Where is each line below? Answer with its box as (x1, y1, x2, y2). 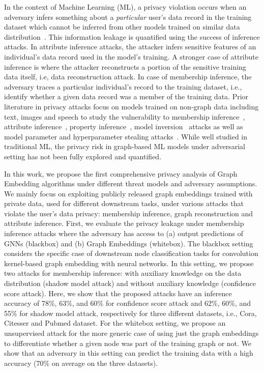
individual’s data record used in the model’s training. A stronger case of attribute (4, 51, 258, 62)
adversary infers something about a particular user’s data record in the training (4, 11, 252, 22)
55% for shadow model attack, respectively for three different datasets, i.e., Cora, (4, 307, 257, 318)
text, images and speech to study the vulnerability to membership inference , (4, 111, 245, 122)
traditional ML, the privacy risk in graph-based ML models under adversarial (4, 141, 245, 152)
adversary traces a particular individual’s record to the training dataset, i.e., (4, 81, 242, 92)
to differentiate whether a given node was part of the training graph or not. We (4, 337, 252, 348)
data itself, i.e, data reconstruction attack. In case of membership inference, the (4, 71, 252, 82)
